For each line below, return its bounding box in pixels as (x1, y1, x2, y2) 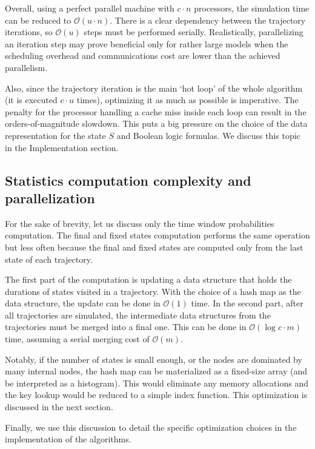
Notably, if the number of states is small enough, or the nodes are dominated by (5, 353, 302, 365)
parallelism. (5, 61, 48, 73)
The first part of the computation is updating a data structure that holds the (5, 273, 292, 286)
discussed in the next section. (5, 400, 113, 413)
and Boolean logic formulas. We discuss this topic (116, 129, 300, 141)
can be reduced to (5, 13, 71, 26)
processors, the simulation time (194, 2, 310, 14)
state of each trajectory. (5, 252, 93, 265)
